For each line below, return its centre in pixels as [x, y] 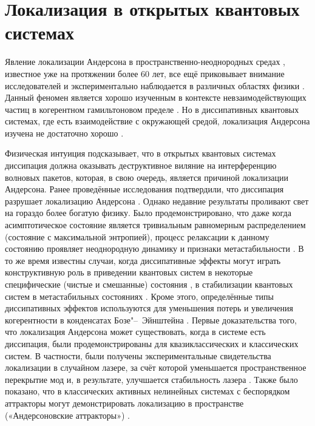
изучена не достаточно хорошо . [64, 133]
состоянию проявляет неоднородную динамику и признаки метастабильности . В [154, 248]
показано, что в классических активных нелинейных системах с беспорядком [147, 391]
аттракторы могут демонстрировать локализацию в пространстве [124, 403]
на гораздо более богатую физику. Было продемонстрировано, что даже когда [148, 213]
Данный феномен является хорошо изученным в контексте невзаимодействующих [156, 97]
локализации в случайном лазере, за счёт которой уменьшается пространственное [156, 367]
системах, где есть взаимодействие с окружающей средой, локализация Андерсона [157, 121]
